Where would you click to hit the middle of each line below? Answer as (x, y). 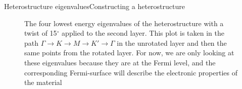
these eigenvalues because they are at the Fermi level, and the (120, 62)
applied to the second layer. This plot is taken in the (143, 33)
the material (43, 82)
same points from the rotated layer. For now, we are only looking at (129, 53)
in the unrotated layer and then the (172, 42)
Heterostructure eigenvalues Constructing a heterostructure (94, 6)
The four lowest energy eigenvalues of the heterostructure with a (124, 23)
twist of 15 (41, 33)
